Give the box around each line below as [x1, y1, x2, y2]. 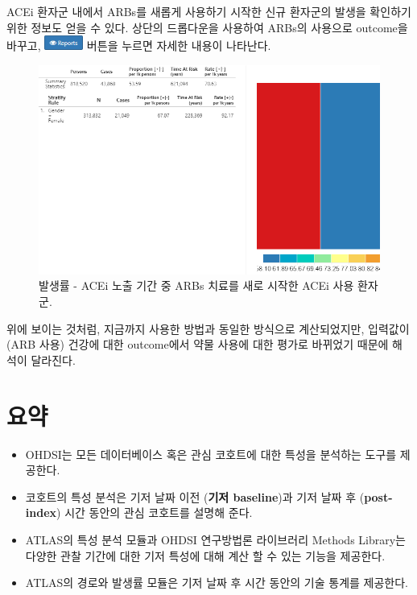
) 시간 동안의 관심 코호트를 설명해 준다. [56, 504, 253, 521]
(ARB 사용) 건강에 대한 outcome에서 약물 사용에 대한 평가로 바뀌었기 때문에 [6, 336, 389, 353]
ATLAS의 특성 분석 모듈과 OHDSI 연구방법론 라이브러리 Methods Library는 [25, 531, 406, 547]
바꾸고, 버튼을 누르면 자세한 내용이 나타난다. [6, 37, 271, 54]
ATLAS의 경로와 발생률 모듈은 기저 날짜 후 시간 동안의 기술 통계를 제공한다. [25, 574, 408, 591]
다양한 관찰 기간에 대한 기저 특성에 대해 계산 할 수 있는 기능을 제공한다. [25, 547, 386, 564]
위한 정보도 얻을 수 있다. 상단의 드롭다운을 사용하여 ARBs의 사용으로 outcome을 [6, 19, 408, 35]
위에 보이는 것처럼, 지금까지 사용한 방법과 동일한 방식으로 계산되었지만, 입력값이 [6, 320, 410, 337]
